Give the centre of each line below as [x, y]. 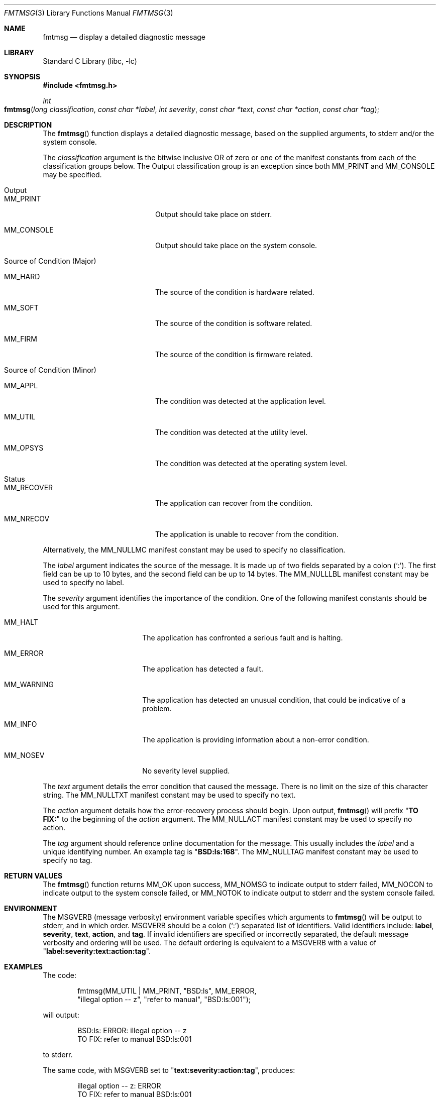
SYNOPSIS [22, 77]
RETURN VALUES [33, 876]
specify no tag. [68, 860]
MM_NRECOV [27, 519]
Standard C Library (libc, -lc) [90, 61]
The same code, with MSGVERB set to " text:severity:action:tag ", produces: [169, 1070]
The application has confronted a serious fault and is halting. [243, 638]
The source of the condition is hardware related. [235, 292]
